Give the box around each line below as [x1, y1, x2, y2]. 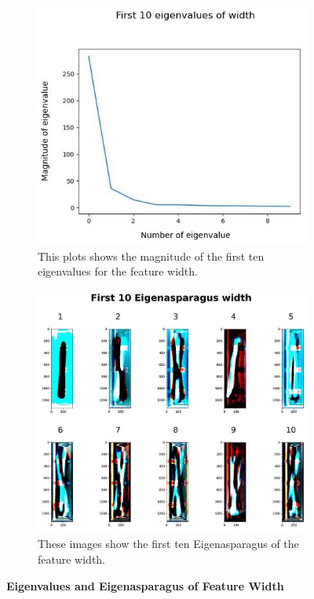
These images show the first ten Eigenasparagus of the [38, 535, 299, 552]
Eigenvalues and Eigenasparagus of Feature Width [6, 577, 284, 594]
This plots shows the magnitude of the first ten [38, 247, 265, 264]
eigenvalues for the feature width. [38, 263, 198, 279]
